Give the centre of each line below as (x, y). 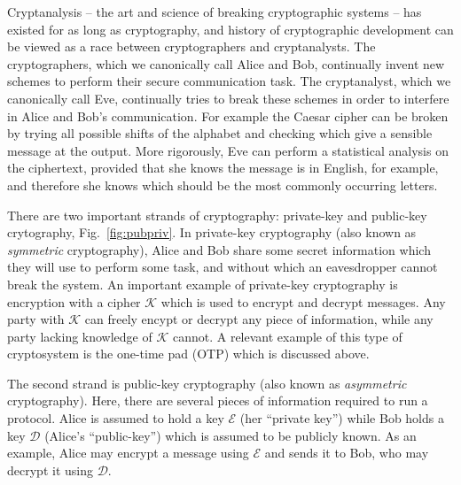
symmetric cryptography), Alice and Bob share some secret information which (219, 249)
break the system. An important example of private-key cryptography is (203, 284)
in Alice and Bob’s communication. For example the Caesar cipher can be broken (228, 115)
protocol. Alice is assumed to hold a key (116, 418)
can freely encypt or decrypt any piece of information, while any (259, 319)
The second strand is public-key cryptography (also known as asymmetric (207, 383)
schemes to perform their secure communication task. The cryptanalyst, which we (229, 81)
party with (36, 319)
